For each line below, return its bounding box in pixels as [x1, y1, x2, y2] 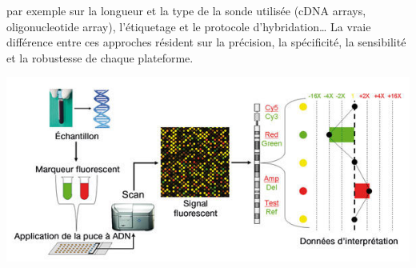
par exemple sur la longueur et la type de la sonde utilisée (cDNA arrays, [6, 2, 366, 18]
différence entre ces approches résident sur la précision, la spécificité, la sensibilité [6, 34, 406, 50]
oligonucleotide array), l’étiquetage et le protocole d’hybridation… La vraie [6, 18, 371, 34]
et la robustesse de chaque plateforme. [6, 49, 194, 66]
